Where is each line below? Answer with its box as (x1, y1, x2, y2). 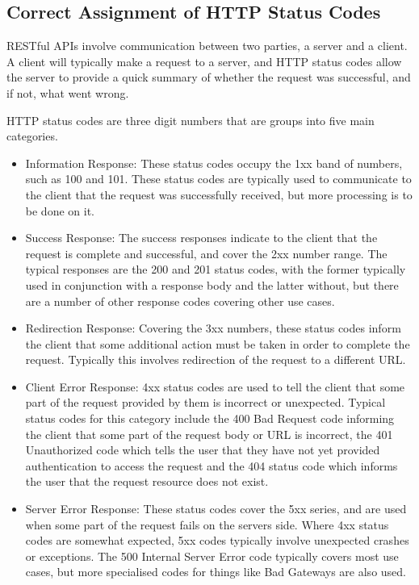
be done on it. (25, 202, 94, 219)
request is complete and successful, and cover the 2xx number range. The (25, 244, 388, 261)
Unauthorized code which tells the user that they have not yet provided (25, 441, 380, 458)
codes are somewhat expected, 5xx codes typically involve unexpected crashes (25, 532, 409, 549)
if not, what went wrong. (6, 84, 129, 101)
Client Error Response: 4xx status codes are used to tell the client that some (25, 378, 405, 395)
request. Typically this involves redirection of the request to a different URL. (25, 351, 406, 368)
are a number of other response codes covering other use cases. (25, 292, 335, 309)
